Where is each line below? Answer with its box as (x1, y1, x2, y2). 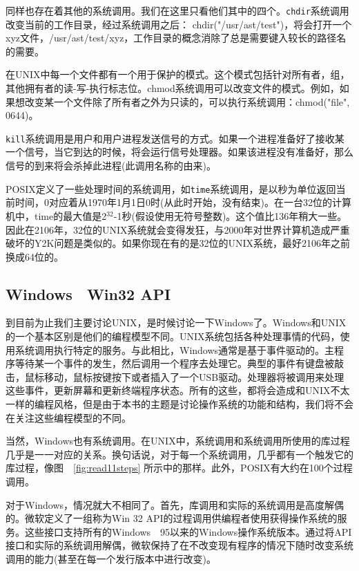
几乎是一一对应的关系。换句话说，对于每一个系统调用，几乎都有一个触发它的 (6, 447, 353, 461)
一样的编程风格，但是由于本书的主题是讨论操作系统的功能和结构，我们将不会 (6, 397, 353, 411)
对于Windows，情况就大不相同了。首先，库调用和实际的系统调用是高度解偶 (6, 497, 345, 512)
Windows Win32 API (6, 283, 171, 304)
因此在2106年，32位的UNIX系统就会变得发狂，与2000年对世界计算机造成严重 (6, 222, 350, 236)
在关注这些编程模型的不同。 (6, 410, 131, 424)
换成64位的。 (6, 249, 64, 263)
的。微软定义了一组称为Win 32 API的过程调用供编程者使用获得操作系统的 (6, 511, 338, 525)
